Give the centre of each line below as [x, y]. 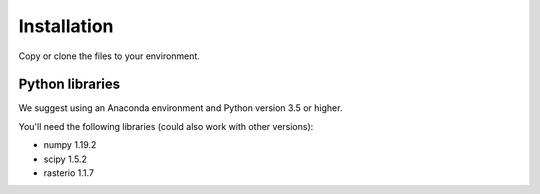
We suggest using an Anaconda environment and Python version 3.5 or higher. [180, 108]
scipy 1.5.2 [65, 159]
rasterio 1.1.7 [69, 173]
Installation [66, 26]
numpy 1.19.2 [70, 145]
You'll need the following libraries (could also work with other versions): [166, 126]
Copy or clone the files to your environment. [109, 56]
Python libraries [69, 84]
